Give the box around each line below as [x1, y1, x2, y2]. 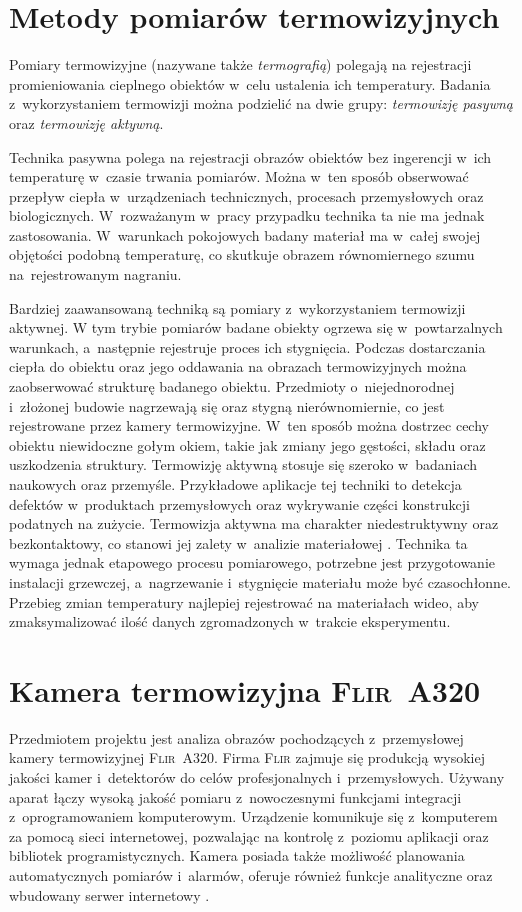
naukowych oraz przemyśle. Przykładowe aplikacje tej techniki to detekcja [9, 474, 462, 494]
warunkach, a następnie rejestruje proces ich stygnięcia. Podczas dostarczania [9, 336, 486, 357]
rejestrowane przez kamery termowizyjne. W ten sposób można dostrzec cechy [9, 415, 489, 436]
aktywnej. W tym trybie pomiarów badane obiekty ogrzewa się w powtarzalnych [9, 317, 503, 338]
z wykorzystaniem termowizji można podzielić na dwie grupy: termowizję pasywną [9, 93, 513, 114]
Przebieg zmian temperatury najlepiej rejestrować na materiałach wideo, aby [9, 591, 479, 612]
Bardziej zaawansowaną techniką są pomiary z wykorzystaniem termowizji [9, 297, 466, 318]
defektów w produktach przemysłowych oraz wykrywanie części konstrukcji [9, 493, 470, 514]
